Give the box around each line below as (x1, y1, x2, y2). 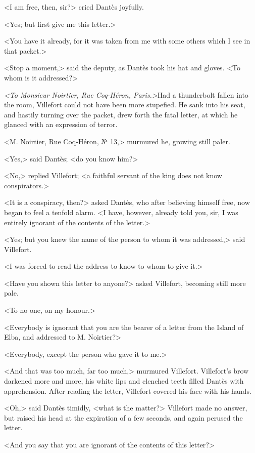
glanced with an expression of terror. (4, 119, 118, 130)
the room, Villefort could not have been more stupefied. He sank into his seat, (4, 99, 245, 110)
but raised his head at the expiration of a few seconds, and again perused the (4, 412, 243, 423)
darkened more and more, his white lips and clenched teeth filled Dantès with (4, 376, 244, 386)
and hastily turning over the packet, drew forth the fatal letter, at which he (4, 109, 238, 119)
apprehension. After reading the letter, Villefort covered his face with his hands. (4, 385, 251, 396)
